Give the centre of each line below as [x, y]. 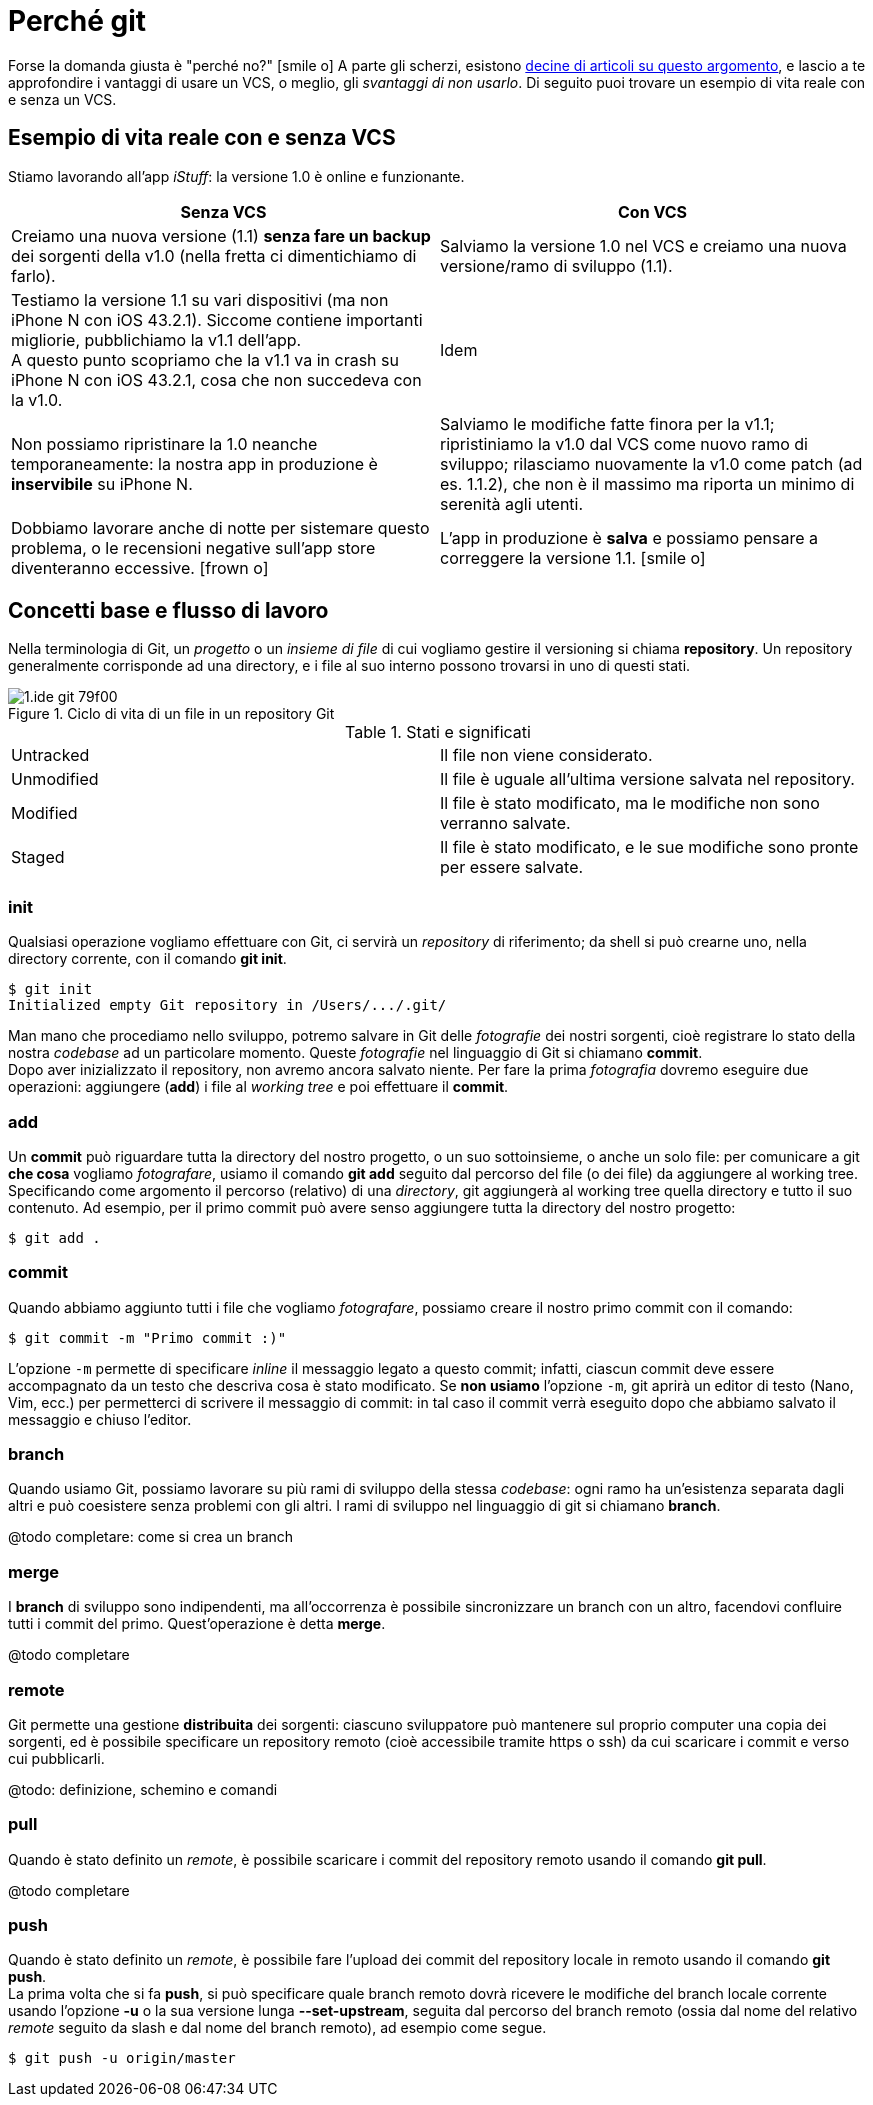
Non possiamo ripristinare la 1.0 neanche [164, 443]
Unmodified [55, 779]
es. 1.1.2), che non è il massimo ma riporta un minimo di [647, 483]
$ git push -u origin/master [122, 2058]
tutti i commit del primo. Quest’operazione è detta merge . [197, 1624]
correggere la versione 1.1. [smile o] [573, 557]
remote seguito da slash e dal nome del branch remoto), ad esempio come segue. [277, 2028]
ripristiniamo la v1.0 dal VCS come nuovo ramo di [624, 443]
